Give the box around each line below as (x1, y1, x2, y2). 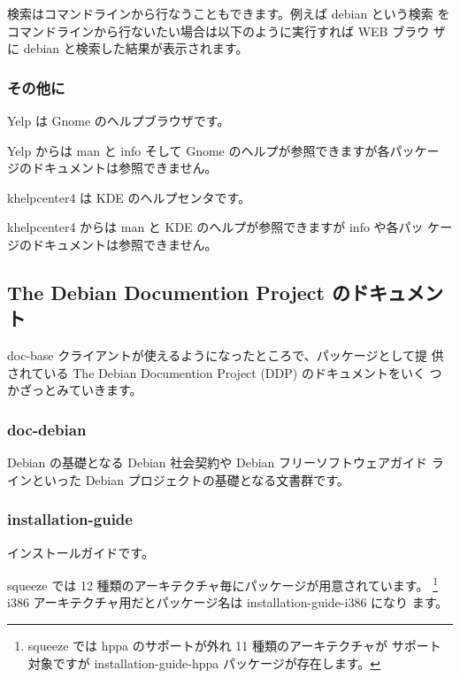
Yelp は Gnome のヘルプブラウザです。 (7, 112, 230, 129)
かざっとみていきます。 (7, 381, 142, 399)
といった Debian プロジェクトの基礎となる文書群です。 (31, 470, 349, 489)
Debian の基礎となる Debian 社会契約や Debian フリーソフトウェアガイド (7, 453, 428, 472)
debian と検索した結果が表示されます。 (23, 39, 249, 58)
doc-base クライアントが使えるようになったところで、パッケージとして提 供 (7, 346, 444, 365)
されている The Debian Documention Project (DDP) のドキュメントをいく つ (7, 363, 442, 381)
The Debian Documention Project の (7, 278, 351, 305)
